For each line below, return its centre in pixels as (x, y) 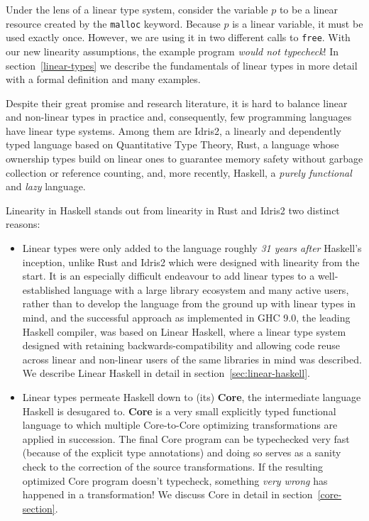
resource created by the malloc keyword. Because (113, 23)
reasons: (23, 224)
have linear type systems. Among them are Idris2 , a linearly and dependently (174, 130)
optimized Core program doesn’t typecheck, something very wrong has (175, 480)
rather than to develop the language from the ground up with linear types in (189, 303)
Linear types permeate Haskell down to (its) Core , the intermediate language (192, 396)
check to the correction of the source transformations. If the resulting (173, 466)
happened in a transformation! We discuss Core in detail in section (167, 494)
